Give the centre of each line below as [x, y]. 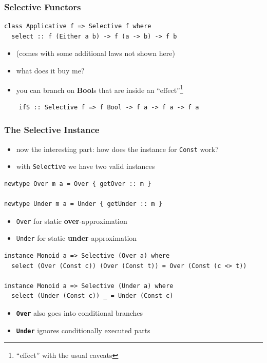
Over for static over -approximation [72, 221]
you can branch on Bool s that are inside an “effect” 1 [100, 89]
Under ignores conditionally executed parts [83, 330]
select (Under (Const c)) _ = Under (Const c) [92, 296]
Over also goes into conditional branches [80, 313]
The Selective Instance [52, 130]
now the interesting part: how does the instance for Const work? [117, 149]
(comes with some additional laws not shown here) [96, 53]
